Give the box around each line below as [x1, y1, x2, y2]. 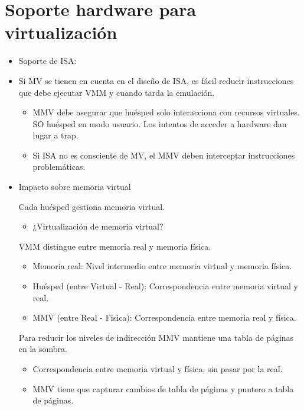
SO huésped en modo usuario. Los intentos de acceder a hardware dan [32, 117, 287, 130]
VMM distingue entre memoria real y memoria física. [18, 240, 211, 252]
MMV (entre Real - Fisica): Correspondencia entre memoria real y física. [32, 311, 296, 324]
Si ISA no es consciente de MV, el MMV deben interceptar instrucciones [32, 148, 295, 161]
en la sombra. [18, 343, 67, 355]
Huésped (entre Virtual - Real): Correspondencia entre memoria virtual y [32, 280, 298, 292]
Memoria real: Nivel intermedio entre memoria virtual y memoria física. [32, 260, 292, 272]
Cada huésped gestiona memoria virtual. [18, 200, 165, 212]
